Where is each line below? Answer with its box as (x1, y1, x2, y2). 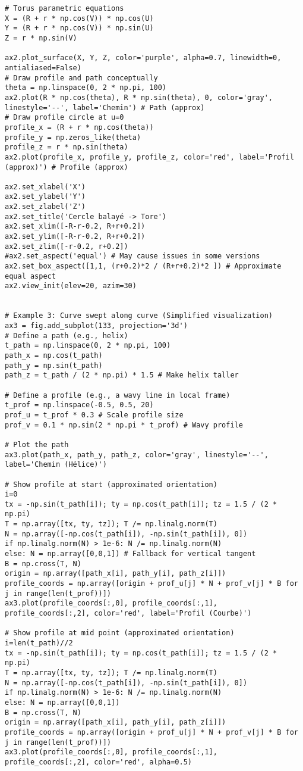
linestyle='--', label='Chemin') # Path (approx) (5, 103, 205, 112)
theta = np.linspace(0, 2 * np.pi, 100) (5, 83, 167, 92)
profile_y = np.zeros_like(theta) (5, 133, 141, 142)
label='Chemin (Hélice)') (5, 460, 107, 469)
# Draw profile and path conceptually (5, 73, 158, 82)
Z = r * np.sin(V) (5, 33, 77, 42)
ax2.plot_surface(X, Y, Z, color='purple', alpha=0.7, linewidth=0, (5, 54, 282, 63)
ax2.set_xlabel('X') (5, 182, 86, 191)
